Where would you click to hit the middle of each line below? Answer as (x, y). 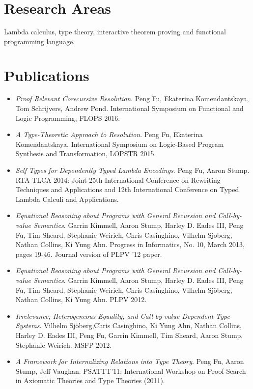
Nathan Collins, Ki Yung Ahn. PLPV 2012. (81, 299)
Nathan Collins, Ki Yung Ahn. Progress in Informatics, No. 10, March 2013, (130, 244)
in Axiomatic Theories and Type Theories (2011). (90, 380)
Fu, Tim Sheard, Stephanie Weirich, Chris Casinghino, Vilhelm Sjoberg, (124, 235)
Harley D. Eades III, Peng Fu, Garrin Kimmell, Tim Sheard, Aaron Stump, (129, 335)
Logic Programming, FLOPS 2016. (68, 118)
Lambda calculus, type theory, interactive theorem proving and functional (115, 32)
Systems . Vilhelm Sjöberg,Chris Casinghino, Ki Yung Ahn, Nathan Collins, (128, 325)
